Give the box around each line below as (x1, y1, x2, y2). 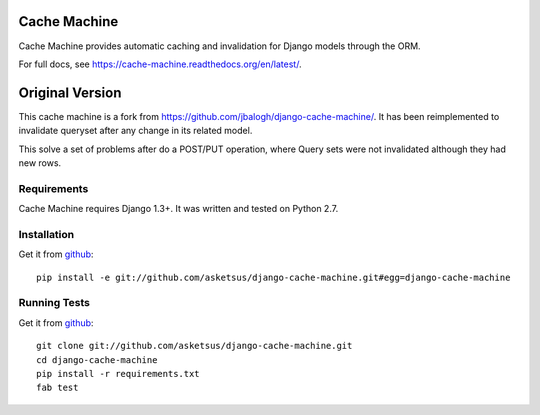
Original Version (18, 84, 122, 101)
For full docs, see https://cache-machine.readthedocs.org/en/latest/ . (18, 58, 302, 70)
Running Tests (18, 296, 90, 310)
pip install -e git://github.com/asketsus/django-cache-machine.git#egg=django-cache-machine (36, 271, 511, 283)
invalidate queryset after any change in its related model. (18, 125, 253, 137)
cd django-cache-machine (36, 354, 158, 365)
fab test (36, 382, 79, 394)
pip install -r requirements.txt (36, 368, 200, 379)
